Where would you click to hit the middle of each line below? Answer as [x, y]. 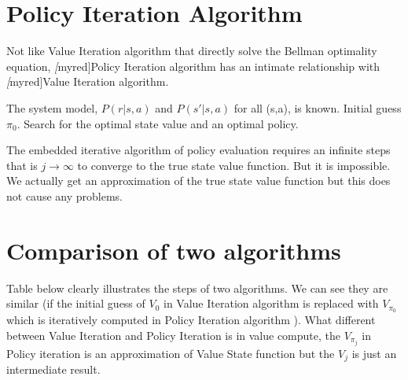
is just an [374, 353]
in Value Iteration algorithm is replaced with [271, 303]
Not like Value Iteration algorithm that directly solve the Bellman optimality [192, 51]
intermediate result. [53, 369]
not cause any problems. [64, 196]
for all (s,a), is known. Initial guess [318, 107]
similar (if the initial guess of [76, 303]
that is [22, 165]
